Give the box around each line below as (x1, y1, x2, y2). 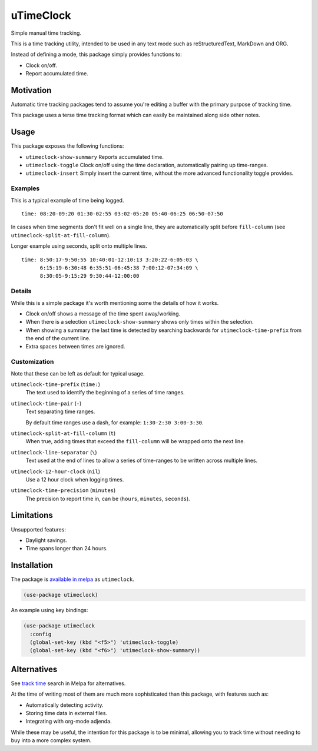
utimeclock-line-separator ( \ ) (11, 448, 97, 456)
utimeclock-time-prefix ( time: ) (11, 380, 100, 388)
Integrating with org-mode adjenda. (25, 718, 112, 725)
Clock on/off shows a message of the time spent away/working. (25, 310, 181, 317)
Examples (11, 184, 40, 192)
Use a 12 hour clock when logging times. (25, 476, 124, 483)
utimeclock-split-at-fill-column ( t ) (11, 430, 116, 437)
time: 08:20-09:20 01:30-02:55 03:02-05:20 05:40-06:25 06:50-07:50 (21, 211, 223, 217)
